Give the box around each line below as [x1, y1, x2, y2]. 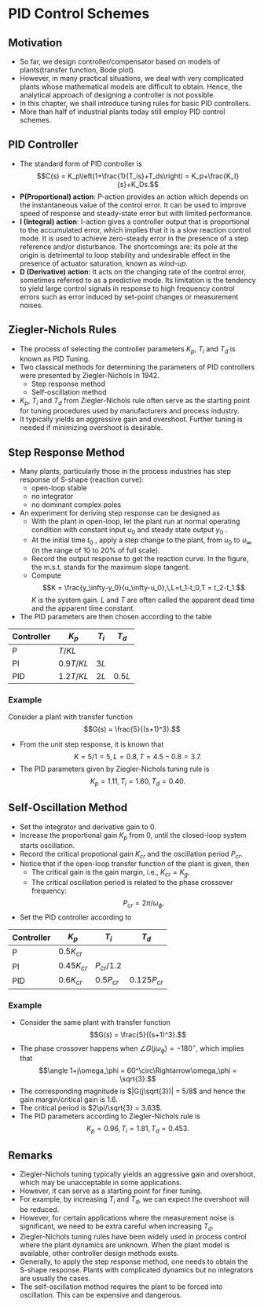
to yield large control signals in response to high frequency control [19, 284, 235, 293]
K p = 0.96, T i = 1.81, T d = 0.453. [86, 1124, 190, 1136]
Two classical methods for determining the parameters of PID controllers [19, 362, 255, 372]
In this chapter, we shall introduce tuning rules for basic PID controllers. [19, 99, 251, 108]
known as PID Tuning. [19, 354, 90, 364]
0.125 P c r [129, 975, 163, 987]
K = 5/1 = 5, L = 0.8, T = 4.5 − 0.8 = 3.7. [73, 752, 202, 762]
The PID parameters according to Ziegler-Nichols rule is [19, 1111, 200, 1121]
